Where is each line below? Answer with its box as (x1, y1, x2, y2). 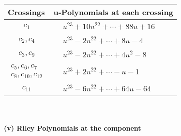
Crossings (8, 6, 45, 17)
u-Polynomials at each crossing (53, 6, 173, 17)
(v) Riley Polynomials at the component (4, 122, 141, 133)
